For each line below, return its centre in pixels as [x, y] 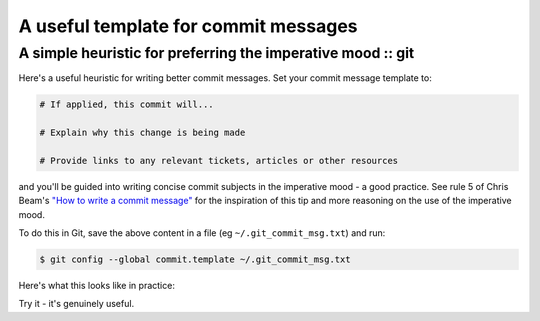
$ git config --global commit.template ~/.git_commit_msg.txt [195, 259]
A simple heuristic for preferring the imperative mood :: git [216, 53]
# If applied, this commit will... [126, 104]
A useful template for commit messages [188, 26]
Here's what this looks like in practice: [96, 286]
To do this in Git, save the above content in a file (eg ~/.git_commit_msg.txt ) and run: [202, 233]
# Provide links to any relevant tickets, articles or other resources [219, 160]
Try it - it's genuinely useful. [76, 304]
